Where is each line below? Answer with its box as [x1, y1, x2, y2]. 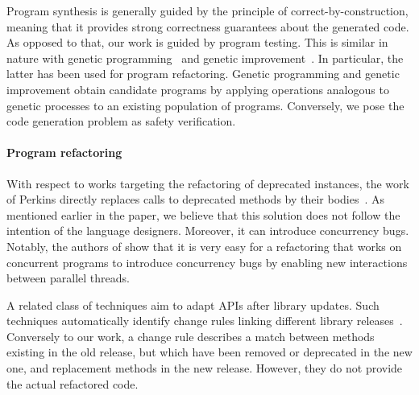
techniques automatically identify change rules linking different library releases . [6, 312, 403, 329]
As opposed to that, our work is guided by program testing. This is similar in [6, 34, 388, 51]
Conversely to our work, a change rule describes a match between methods [6, 327, 375, 344]
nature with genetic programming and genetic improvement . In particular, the [6, 49, 404, 66]
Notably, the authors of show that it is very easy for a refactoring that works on [6, 237, 402, 254]
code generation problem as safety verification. [6, 113, 236, 130]
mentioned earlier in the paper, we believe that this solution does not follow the [6, 206, 400, 223]
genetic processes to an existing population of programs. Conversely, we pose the [6, 97, 404, 113]
